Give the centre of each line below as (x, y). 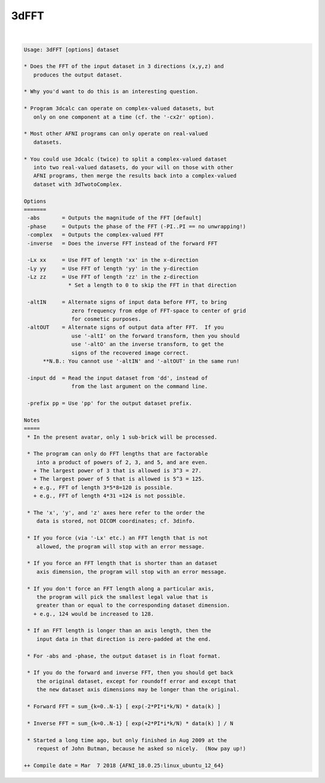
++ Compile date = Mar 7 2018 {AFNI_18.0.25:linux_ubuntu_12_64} (124, 765)
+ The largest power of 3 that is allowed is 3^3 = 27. (117, 471)
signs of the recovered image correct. (130, 353)
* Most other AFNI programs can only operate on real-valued (116, 134)
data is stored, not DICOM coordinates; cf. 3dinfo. (116, 521)
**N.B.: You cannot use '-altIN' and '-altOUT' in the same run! (141, 361)
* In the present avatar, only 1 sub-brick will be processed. (122, 437)
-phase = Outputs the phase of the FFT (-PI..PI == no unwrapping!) (137, 226)
